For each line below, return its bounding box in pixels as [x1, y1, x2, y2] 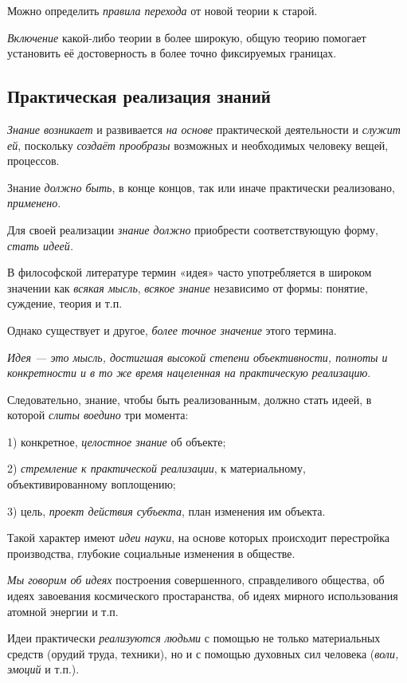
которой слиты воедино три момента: [7, 406, 189, 423]
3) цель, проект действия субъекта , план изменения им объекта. [7, 502, 326, 519]
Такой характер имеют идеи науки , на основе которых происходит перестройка [7, 529, 389, 546]
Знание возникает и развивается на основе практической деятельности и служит [7, 120, 401, 137]
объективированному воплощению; [7, 476, 176, 493]
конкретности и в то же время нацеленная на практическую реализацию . [7, 364, 371, 381]
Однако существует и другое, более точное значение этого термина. [7, 321, 337, 338]
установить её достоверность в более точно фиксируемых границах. [7, 45, 337, 61]
